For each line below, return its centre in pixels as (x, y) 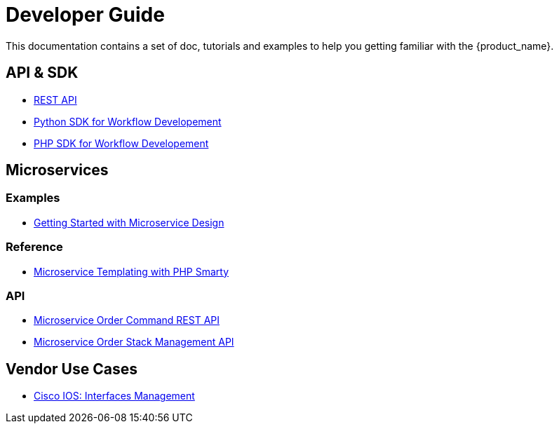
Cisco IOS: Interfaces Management (114, 396)
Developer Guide (85, 15)
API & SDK (42, 73)
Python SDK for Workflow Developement (128, 121)
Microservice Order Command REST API (127, 320)
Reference (34, 247)
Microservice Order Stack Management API (134, 342)
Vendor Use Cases (72, 369)
